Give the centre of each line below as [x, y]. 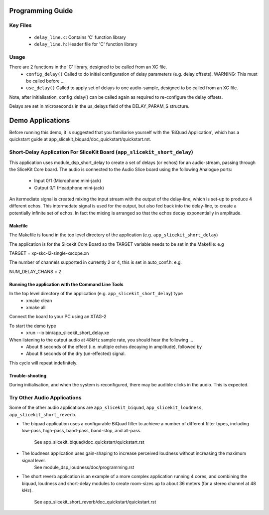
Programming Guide [41, 11]
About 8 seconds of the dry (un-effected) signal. [76, 353]
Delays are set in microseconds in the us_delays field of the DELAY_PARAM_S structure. [99, 106]
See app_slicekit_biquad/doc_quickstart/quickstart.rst [89, 442]
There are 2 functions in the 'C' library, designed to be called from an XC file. [88, 67]
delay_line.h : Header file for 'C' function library [86, 44]
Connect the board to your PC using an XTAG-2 [58, 317]
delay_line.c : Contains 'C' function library [80, 37]
